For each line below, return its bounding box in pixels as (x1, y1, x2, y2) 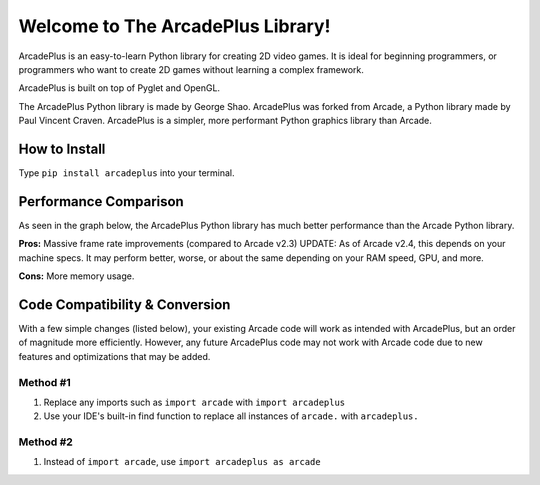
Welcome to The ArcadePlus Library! (18, 15, 331, 37)
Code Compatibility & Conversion (18, 296, 231, 313)
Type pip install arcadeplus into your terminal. (18, 167, 235, 179)
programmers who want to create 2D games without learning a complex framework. (18, 63, 365, 75)
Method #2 (18, 435, 74, 449)
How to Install (18, 140, 106, 157)
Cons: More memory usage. (18, 270, 135, 282)
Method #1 (18, 375, 72, 389)
